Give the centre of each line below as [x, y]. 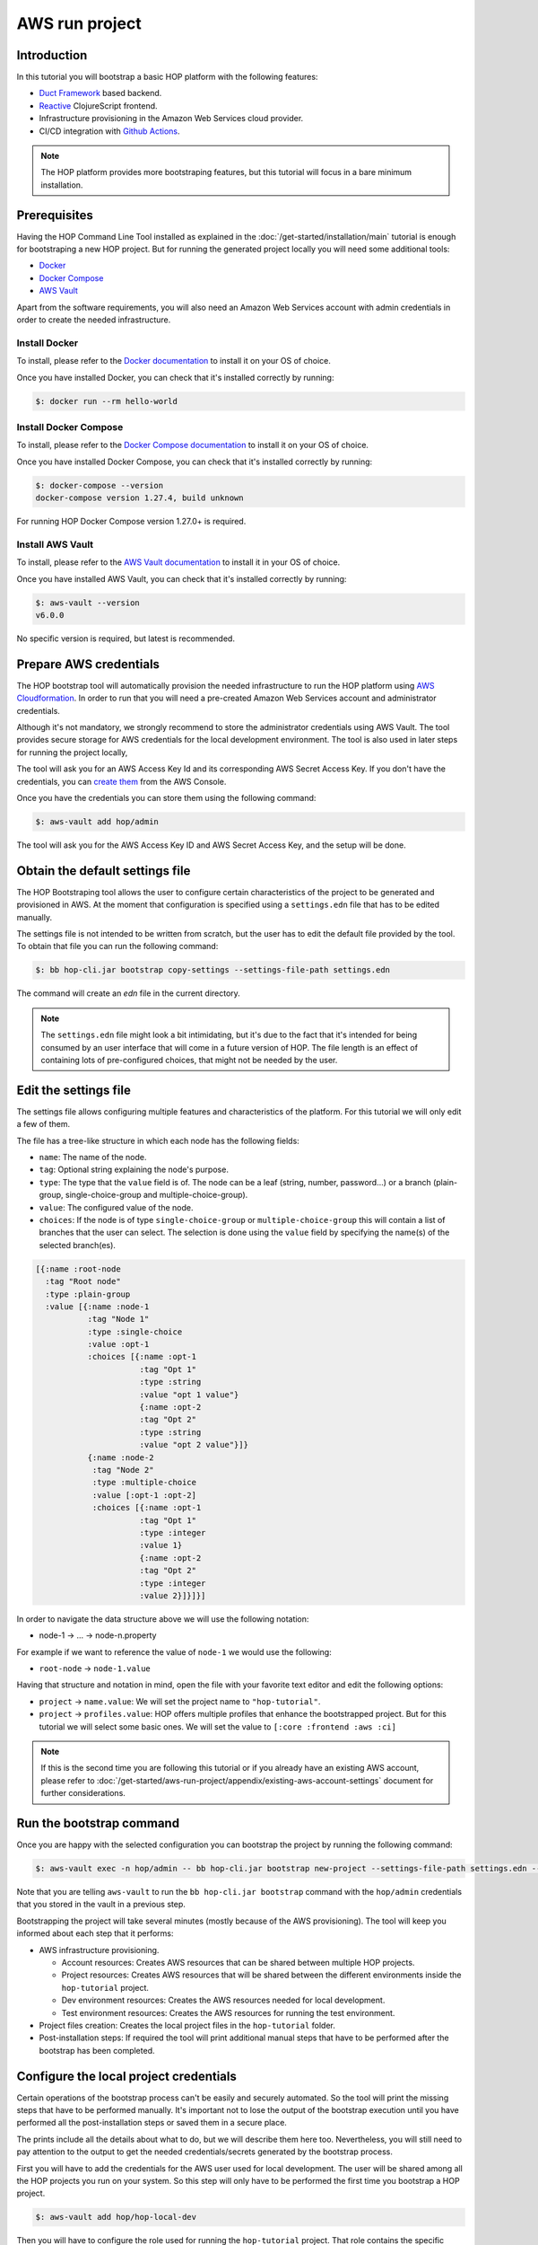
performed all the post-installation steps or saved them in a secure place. [152, 2123]
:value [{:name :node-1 [97, 1306]
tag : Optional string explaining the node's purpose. [134, 1170]
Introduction [52, 55]
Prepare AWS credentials [88, 664]
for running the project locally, [72, 752]
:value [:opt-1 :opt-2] [144, 1495]
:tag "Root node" [83, 1281]
